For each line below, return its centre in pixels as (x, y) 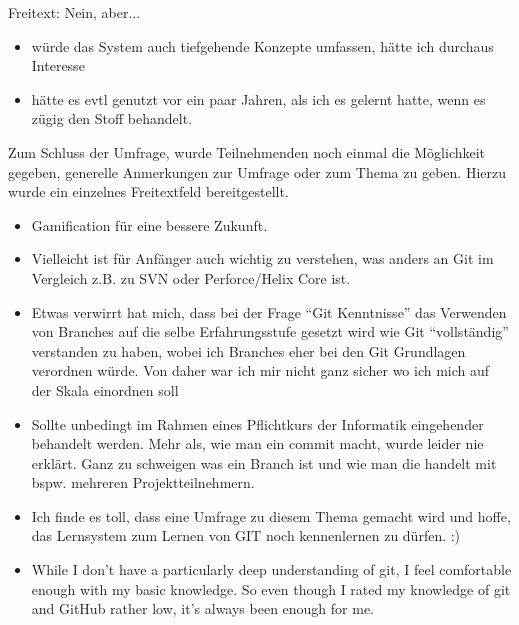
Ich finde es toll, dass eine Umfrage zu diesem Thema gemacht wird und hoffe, (271, 515)
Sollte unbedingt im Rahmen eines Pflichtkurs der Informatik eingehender (257, 423)
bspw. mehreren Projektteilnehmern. (143, 482)
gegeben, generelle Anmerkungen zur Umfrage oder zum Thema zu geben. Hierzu (257, 171)
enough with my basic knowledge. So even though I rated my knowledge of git (271, 588)
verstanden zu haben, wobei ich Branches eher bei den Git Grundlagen (248, 350)
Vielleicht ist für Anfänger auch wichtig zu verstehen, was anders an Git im (262, 258)
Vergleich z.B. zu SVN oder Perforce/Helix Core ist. (191, 277)
